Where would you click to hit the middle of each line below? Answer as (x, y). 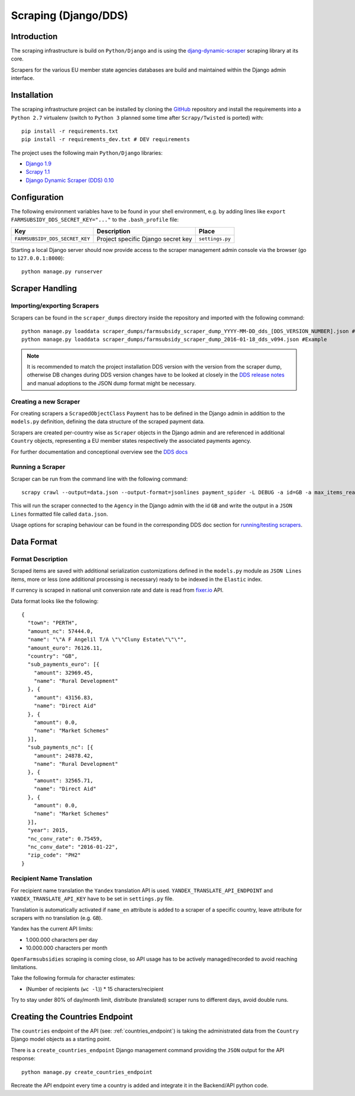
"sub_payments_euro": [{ (64, 664)
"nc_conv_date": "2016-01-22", (73, 847)
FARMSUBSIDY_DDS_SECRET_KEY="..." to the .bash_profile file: (95, 220)
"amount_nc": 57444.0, (60, 631)
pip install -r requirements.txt (70, 131)
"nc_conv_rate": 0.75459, (65, 838)
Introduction (34, 36)
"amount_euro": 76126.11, (65, 648)
